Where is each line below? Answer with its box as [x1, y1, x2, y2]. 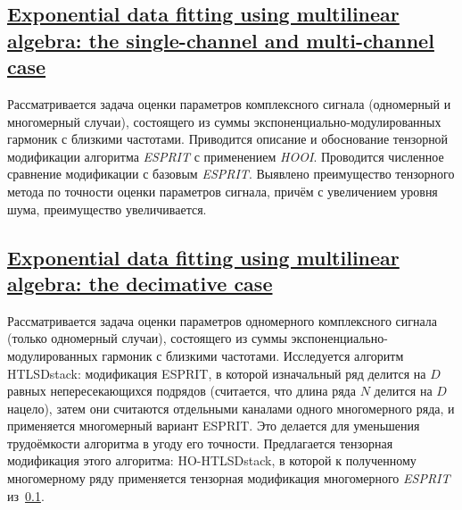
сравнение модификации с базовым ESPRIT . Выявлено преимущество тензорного [7, 164, 455, 183]
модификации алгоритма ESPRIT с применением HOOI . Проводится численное [7, 146, 444, 165]
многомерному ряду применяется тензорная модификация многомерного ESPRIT [7, 469, 450, 488]
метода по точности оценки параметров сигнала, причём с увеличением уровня [7, 181, 438, 200]
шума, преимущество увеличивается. [7, 199, 207, 218]
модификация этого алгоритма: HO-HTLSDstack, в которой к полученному [7, 451, 417, 470]
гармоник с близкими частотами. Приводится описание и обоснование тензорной [7, 130, 449, 148]
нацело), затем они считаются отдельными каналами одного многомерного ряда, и [7, 398, 455, 417]
